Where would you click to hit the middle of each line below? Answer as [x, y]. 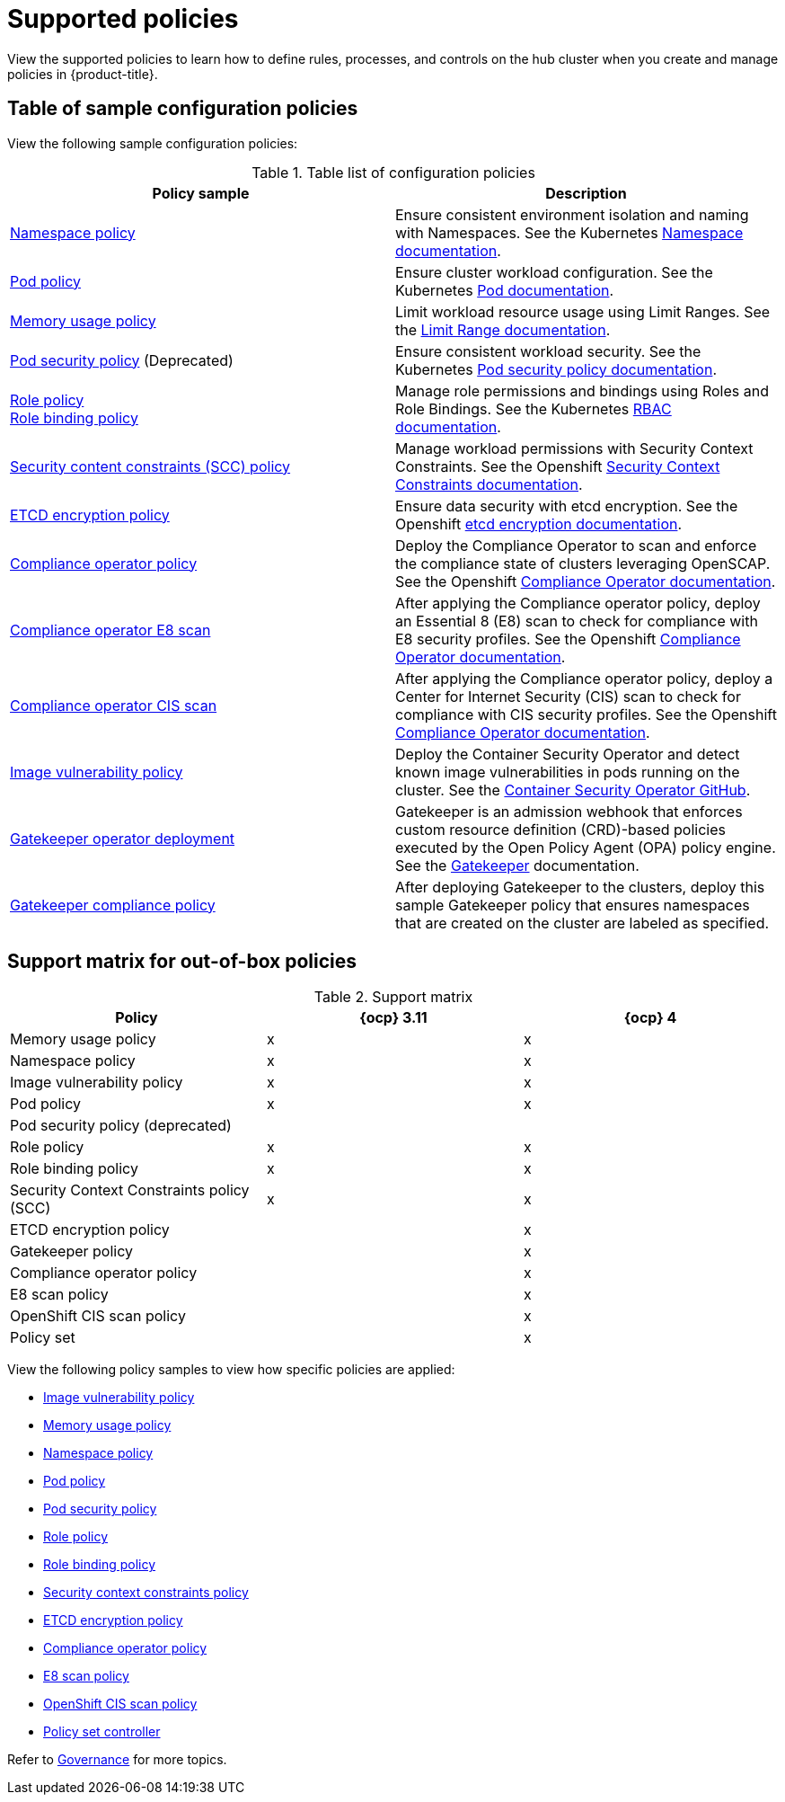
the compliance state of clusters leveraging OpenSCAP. [583, 563]
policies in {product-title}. [83, 74]
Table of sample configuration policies [183, 109]
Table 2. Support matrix [393, 997]
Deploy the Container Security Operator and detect [568, 754]
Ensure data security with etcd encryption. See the [567, 506]
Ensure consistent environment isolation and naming [572, 214]
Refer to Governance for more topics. [117, 1760]
